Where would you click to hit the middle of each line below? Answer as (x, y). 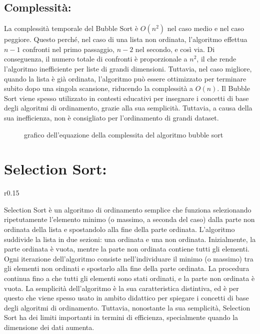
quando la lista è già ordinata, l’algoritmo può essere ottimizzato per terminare (125, 78)
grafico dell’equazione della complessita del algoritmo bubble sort (124, 134)
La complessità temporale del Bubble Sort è (71, 28)
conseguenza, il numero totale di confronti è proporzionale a (96, 59)
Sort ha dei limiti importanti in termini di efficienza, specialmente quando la (121, 317)
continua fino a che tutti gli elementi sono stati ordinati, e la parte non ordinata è (129, 278)
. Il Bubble (233, 88)
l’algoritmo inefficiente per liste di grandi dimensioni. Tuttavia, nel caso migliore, (128, 68)
